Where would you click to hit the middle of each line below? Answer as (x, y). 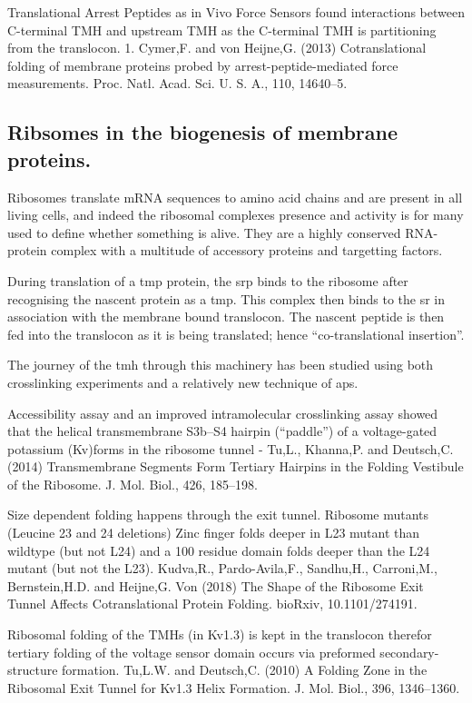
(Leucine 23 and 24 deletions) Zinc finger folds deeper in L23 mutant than (214, 533)
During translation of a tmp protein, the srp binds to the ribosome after (208, 280)
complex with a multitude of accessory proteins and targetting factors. (247, 250)
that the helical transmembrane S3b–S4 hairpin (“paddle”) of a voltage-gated (222, 431)
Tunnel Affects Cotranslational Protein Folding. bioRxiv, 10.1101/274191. (212, 604)
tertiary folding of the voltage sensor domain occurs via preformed (192, 652)
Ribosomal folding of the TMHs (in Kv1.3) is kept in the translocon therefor (220, 634)
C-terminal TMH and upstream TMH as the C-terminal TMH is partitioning (222, 30)
